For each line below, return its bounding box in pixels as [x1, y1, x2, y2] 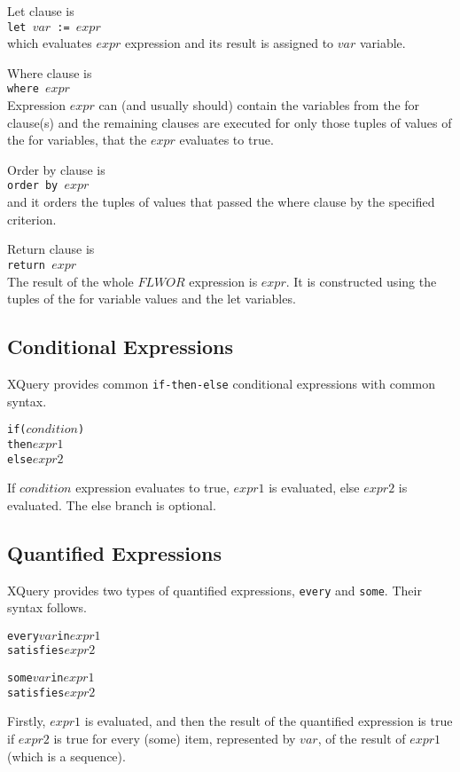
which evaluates [7, 34, 92, 52]
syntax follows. [7, 598, 87, 617]
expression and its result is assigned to [124, 34, 334, 52]
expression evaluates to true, [75, 478, 230, 497]
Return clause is [7, 240, 95, 258]
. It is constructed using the [285, 272, 437, 290]
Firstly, [7, 712, 46, 730]
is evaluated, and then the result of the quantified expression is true [84, 712, 453, 730]
